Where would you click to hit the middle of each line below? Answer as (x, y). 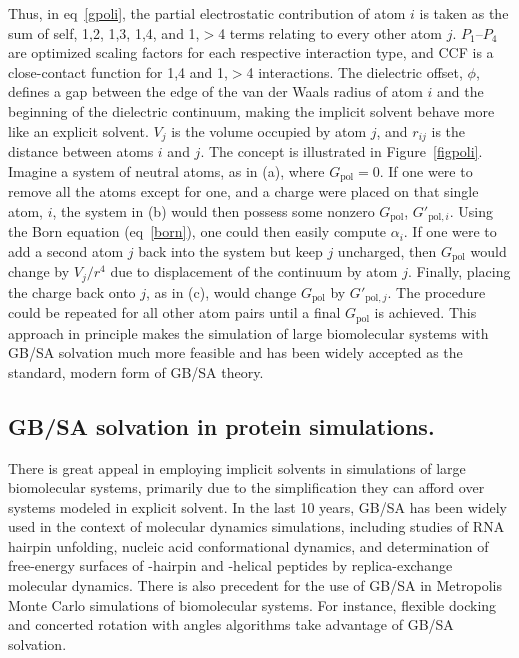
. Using (471, 210)
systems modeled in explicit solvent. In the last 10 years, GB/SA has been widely (257, 506)
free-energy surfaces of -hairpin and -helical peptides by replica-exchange (230, 565)
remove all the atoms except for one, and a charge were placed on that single (243, 191)
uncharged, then (387, 250)
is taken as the (464, 13)
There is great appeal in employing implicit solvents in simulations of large (237, 467)
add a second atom (66, 250)
